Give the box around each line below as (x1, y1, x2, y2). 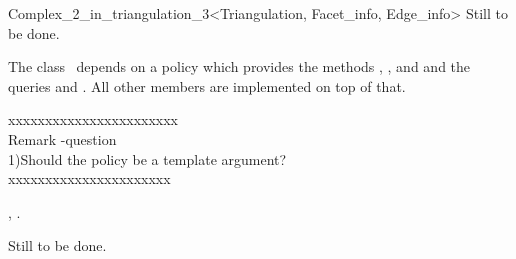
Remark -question (8, 128, 117, 149)
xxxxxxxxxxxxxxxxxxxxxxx (8, 109, 179, 130)
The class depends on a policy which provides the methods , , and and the (8, 56, 471, 77)
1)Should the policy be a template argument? (8, 148, 287, 169)
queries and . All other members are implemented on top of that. (8, 75, 406, 96)
